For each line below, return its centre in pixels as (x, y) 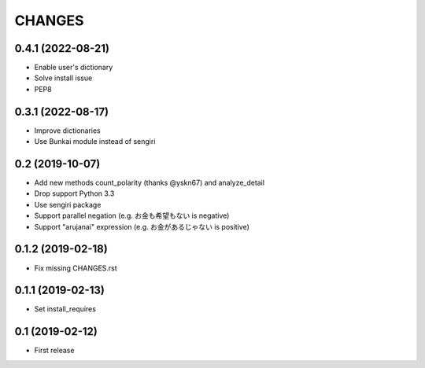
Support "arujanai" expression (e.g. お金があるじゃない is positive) (142, 226)
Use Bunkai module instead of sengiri (95, 142)
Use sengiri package (68, 204)
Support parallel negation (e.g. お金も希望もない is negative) (132, 215)
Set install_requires (65, 309)
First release (54, 351)
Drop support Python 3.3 (74, 193)
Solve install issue (63, 78)
